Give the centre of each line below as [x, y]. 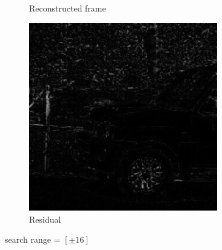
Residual [45, 219]
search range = [33, 239]
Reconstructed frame [68, 8]
